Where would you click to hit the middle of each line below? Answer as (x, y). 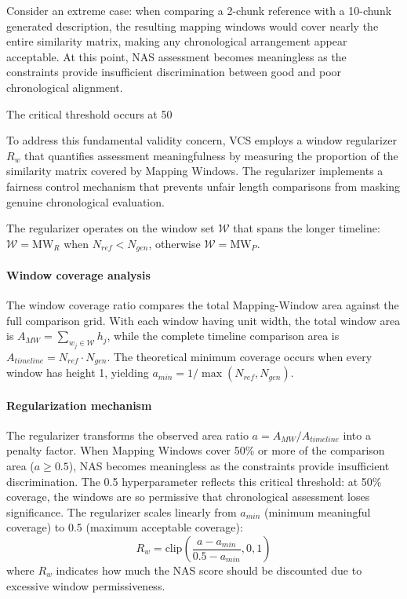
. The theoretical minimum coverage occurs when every (240, 356)
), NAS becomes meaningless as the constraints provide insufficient (229, 466)
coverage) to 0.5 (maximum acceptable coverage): (125, 527)
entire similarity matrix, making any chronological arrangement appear (177, 41)
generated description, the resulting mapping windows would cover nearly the (193, 26)
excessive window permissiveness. (86, 585)
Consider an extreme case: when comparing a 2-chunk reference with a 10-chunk (199, 10)
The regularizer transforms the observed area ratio (127, 435)
